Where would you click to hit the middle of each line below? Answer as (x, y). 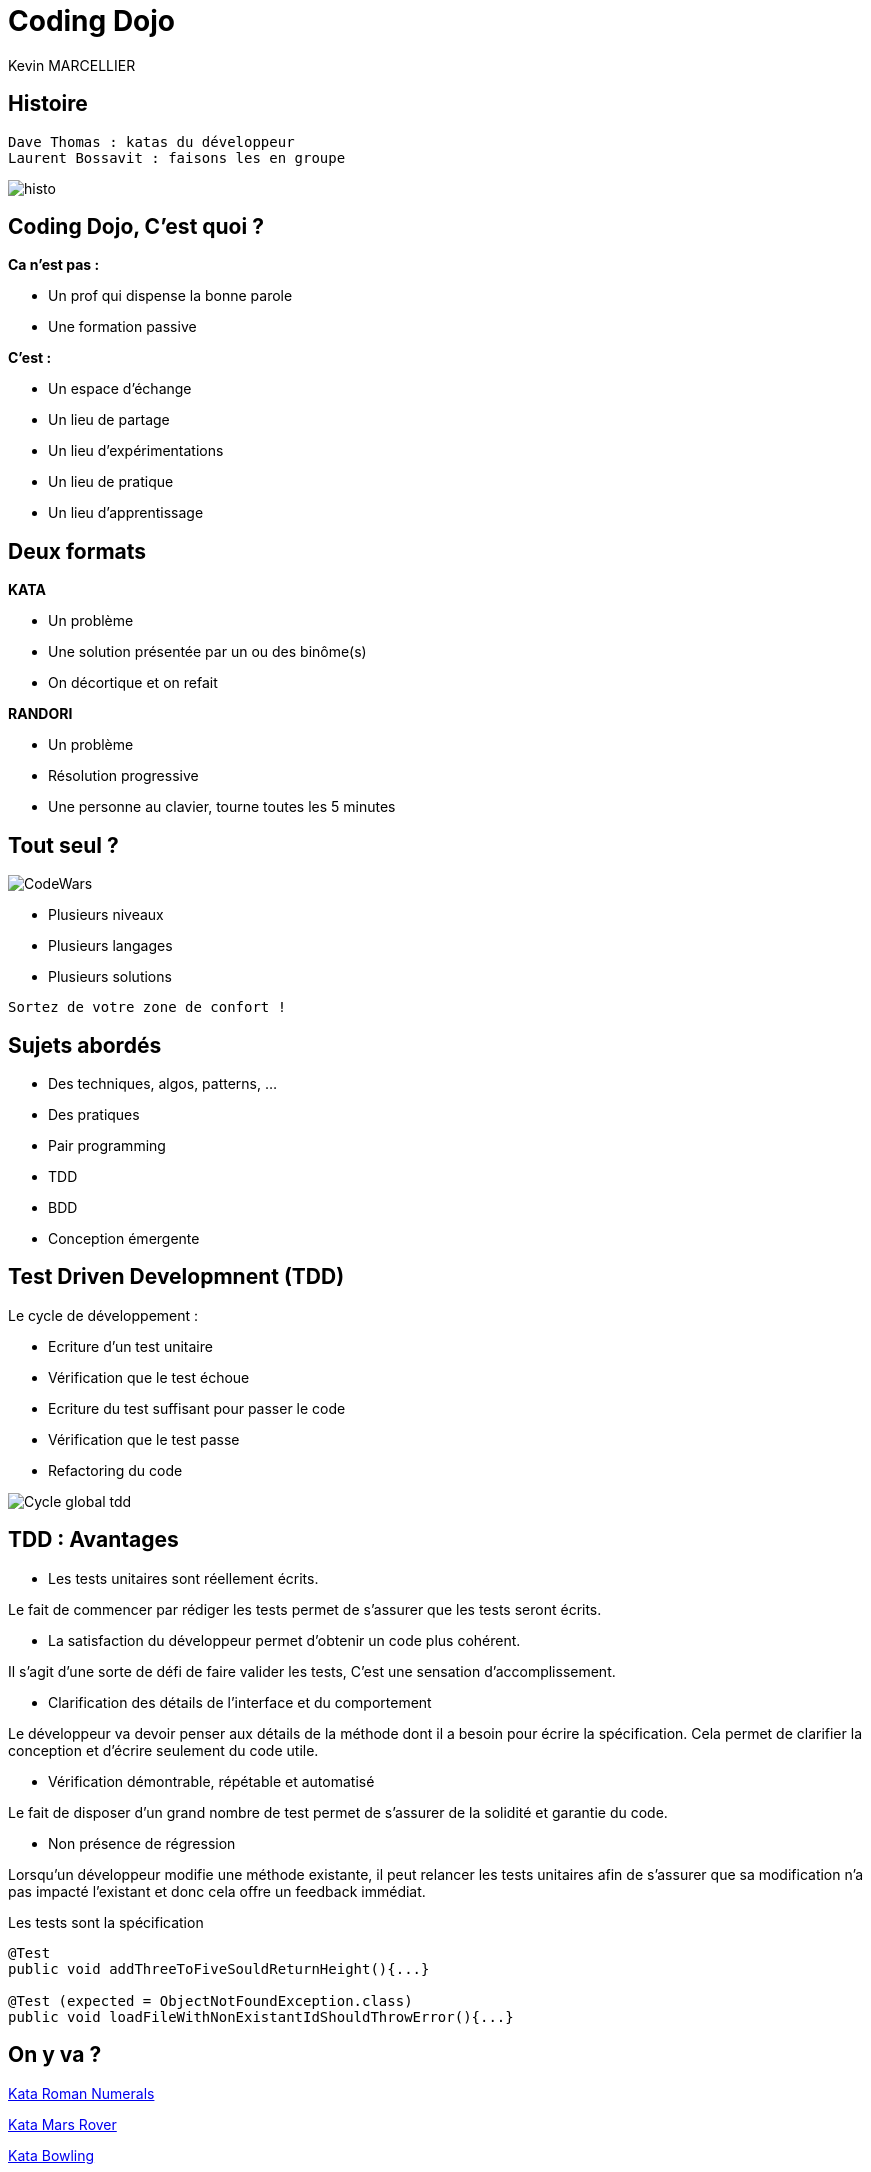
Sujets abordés (85, 1045)
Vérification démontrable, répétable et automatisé (211, 1781)
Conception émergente (124, 1238)
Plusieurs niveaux (106, 915)
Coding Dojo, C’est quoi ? (136, 227)
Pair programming (107, 1145)
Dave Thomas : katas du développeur (151, 141)
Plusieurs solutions (110, 977)
